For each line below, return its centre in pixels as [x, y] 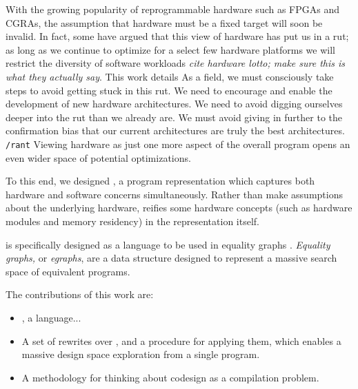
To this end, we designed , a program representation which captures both [160, 181]
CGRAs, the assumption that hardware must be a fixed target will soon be [164, 22]
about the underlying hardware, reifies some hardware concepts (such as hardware [179, 208]
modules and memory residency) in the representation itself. [132, 221]
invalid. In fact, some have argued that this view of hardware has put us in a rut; [177, 36]
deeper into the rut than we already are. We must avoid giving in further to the [174, 117]
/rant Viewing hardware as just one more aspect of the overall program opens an [178, 144]
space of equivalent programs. [68, 271]
